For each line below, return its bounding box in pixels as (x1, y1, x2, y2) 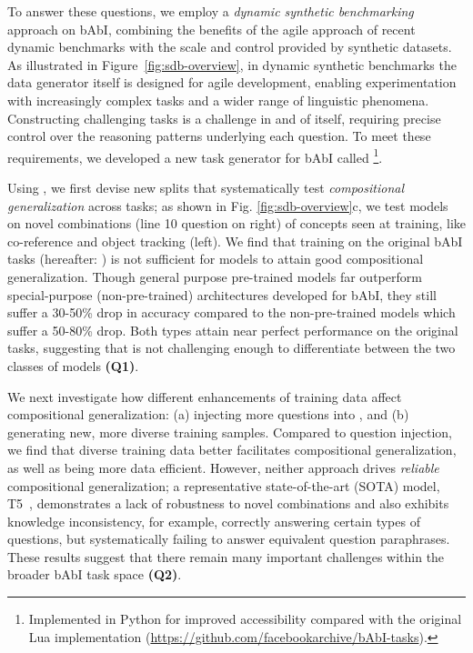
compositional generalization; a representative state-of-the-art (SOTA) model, (7, 476, 440, 495)
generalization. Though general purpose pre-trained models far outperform (7, 266, 422, 286)
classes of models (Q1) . (7, 356, 139, 375)
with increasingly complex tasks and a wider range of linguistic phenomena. (7, 90, 429, 109)
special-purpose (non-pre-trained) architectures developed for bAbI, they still (7, 285, 437, 304)
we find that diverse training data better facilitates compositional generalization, (7, 440, 457, 459)
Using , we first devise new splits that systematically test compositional (7, 178, 404, 196)
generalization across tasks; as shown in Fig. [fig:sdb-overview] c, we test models (7, 196, 448, 215)
